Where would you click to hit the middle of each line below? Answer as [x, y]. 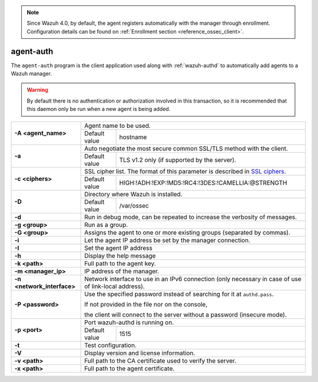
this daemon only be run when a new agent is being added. [99, 109]
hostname [133, 137]
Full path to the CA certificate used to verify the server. [160, 361]
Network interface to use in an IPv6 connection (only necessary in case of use [193, 279]
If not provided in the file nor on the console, [146, 304]
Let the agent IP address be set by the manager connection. [167, 240]
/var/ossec [134, 205]
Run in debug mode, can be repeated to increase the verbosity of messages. [191, 217]
